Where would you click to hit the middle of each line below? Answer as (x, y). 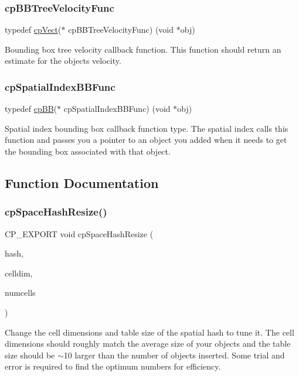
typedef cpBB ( (31, 109)
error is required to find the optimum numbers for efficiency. (113, 366)
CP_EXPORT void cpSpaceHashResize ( (79, 233)
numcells (20, 293)
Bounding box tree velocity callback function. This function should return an (143, 49)
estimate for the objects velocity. (63, 61)
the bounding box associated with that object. (88, 151)
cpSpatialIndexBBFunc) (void (117, 109)
